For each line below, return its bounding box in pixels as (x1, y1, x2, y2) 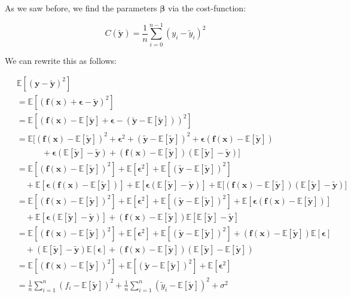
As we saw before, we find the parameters (5, 2, 157, 14)
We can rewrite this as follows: (5, 54, 117, 66)
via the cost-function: (168, 2, 246, 14)
